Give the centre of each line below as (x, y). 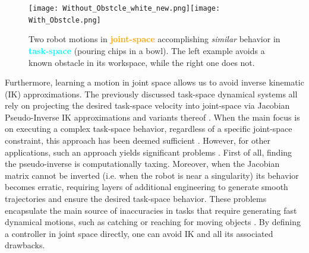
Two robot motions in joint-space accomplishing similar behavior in (154, 39)
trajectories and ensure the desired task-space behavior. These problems (136, 199)
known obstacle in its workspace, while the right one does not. (142, 62)
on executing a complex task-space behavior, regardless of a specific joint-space (149, 129)
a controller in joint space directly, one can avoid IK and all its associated (139, 233)
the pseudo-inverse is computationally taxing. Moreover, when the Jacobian (142, 164)
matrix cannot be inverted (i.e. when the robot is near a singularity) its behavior (152, 175)
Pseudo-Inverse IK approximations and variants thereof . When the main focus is (152, 117)
